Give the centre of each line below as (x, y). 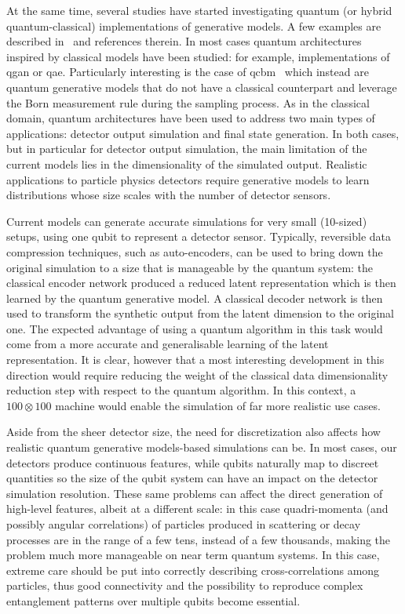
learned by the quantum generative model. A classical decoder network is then (195, 298)
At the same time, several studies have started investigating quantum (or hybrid (199, 10)
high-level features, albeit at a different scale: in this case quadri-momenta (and (197, 509)
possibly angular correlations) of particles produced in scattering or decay (184, 524)
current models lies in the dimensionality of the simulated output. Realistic (187, 163)
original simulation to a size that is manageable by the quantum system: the (190, 267)
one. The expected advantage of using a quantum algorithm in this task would (195, 328)
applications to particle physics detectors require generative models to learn (188, 179)
